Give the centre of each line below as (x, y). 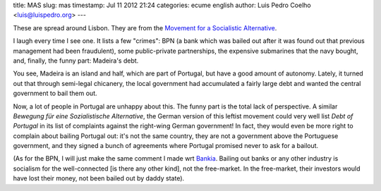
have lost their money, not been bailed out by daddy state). (99, 178)
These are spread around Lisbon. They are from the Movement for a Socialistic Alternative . (145, 27)
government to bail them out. (55, 93)
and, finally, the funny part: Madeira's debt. (76, 61)
